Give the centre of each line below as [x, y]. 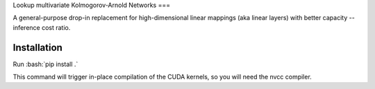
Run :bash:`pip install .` [45, 64]
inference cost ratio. [42, 27]
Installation [37, 48]
